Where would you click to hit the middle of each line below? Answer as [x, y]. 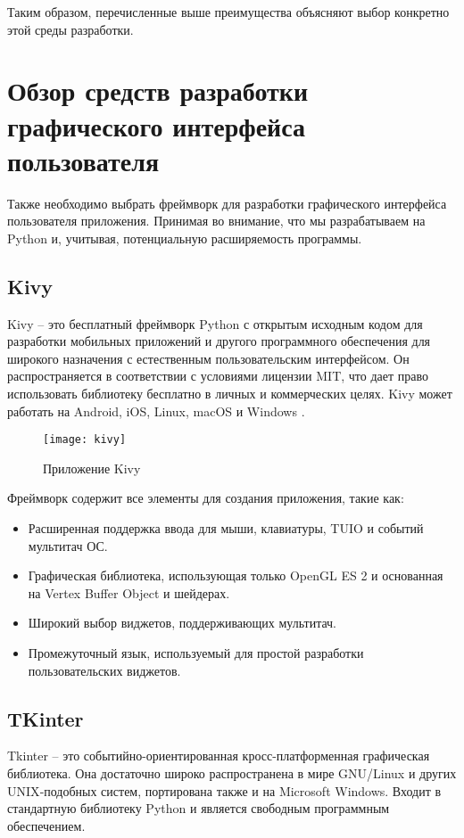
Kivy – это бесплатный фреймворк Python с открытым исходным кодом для [215, 323]
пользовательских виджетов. [104, 670]
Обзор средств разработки [158, 90]
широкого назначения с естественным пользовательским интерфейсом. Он [208, 358]
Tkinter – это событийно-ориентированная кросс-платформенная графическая [219, 756]
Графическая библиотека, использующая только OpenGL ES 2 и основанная [236, 575]
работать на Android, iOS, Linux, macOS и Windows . [156, 411]
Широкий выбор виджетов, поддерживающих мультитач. [182, 623]
